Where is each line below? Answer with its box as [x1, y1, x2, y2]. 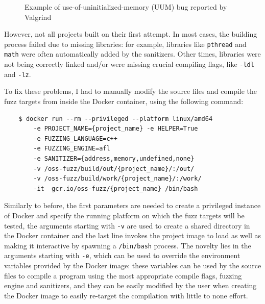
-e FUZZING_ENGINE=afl [33, 145, 110, 153]
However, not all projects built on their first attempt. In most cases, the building [4, 29, 257, 39]
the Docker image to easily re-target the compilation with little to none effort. [4, 290, 248, 300]
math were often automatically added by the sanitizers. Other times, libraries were [4, 48, 261, 59]
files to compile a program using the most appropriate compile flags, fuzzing [4, 270, 242, 281]
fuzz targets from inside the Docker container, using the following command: [4, 96, 244, 106]
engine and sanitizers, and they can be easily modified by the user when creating [4, 280, 257, 291]
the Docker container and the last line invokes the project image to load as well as [4, 230, 261, 241]
